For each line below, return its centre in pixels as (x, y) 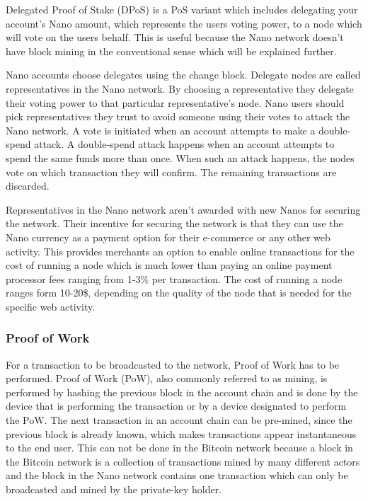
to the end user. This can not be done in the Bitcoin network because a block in (179, 448)
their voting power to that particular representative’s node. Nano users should (175, 102)
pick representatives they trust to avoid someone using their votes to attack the (178, 116)
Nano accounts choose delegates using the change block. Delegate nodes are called (183, 75)
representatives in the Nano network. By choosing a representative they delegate (180, 88)
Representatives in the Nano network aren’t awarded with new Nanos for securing (183, 209)
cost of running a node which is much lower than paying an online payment (169, 265)
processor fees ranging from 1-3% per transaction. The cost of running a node (174, 278)
